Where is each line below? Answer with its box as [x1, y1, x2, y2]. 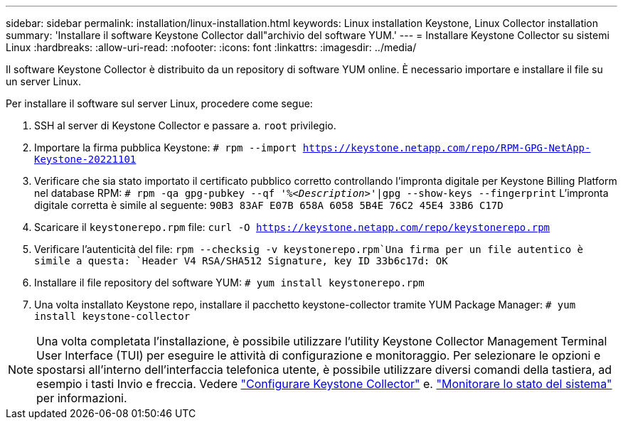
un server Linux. [6, 75, 82, 87]
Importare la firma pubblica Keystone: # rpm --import [34, 141, 297, 154]
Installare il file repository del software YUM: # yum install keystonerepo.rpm [34, 276, 425, 289]
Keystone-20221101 [34, 154, 137, 165]
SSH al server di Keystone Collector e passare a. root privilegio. [34, 119, 336, 131]
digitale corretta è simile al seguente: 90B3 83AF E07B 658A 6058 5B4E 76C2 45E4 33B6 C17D [34, 199, 504, 211]
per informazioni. [36, 391, 127, 405]
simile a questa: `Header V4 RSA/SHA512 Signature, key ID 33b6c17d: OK [34, 255, 448, 267]
